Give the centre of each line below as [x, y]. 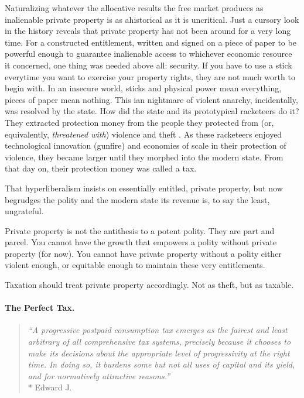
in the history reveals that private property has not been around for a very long [148, 31]
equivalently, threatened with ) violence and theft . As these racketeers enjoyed [144, 134]
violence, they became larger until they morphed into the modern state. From [144, 157]
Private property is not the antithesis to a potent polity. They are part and [140, 230]
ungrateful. [24, 211]
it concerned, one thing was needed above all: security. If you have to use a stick [148, 65]
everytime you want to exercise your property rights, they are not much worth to [150, 76]
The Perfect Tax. [40, 308]
